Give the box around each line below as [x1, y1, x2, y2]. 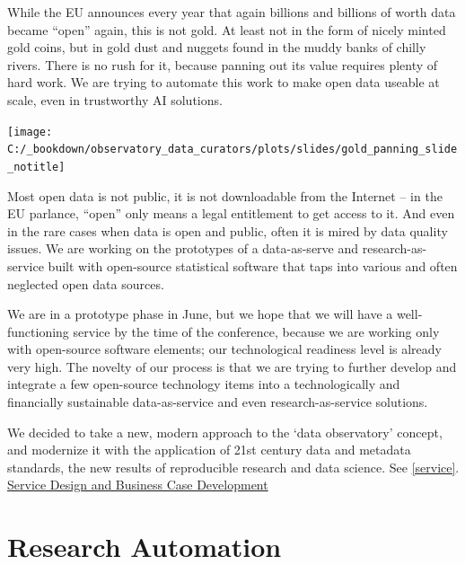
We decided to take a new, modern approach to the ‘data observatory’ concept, [7, 422, 443, 441]
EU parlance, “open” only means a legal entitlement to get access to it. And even [7, 204, 455, 223]
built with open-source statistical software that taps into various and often [48, 256, 458, 275]
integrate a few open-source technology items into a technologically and [7, 375, 400, 393]
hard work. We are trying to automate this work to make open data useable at [7, 73, 440, 92]
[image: [7, 125, 53, 138]
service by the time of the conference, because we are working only [73, 322, 440, 340]
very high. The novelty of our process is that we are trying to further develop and [7, 357, 457, 375]
